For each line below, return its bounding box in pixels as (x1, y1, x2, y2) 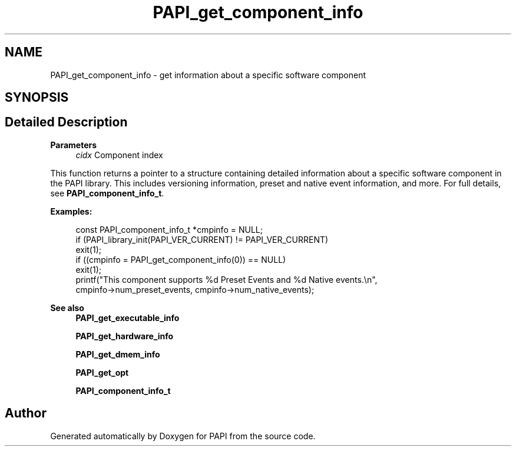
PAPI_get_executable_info (75, 312, 180, 323)
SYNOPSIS (5, 90, 69, 105)
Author (5, 406, 47, 421)
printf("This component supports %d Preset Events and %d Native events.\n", (75, 274, 378, 285)
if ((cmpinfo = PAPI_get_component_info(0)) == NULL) (75, 254, 286, 265)
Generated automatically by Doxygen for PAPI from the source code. (50, 430, 316, 441)
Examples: (50, 206, 92, 216)
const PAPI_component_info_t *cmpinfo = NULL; (75, 224, 263, 235)
